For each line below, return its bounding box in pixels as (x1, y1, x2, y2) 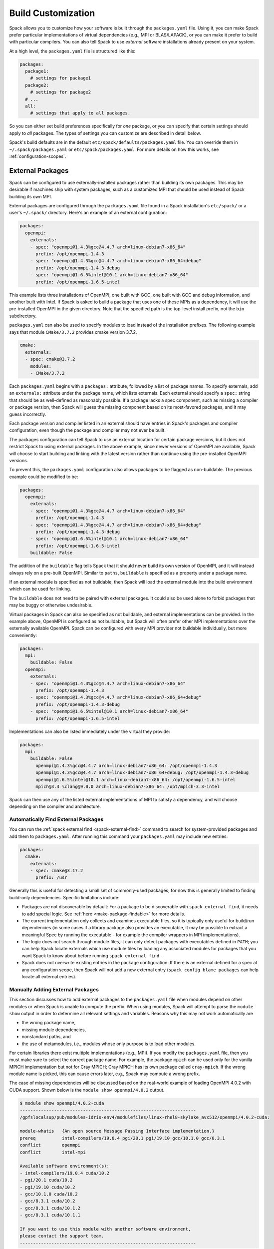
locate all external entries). (21, 974, 77, 980)
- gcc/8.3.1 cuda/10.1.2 (19, 1205, 81, 1211)
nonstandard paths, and (21, 1034, 71, 1040)
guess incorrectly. (9, 411, 46, 417)
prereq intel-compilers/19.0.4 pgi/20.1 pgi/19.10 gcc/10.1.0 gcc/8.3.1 (19, 1135, 226, 1141)
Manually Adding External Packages (9, 986, 99, 993)
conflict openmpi (19, 1142, 81, 1148)
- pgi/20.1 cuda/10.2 (19, 1177, 73, 1183)
